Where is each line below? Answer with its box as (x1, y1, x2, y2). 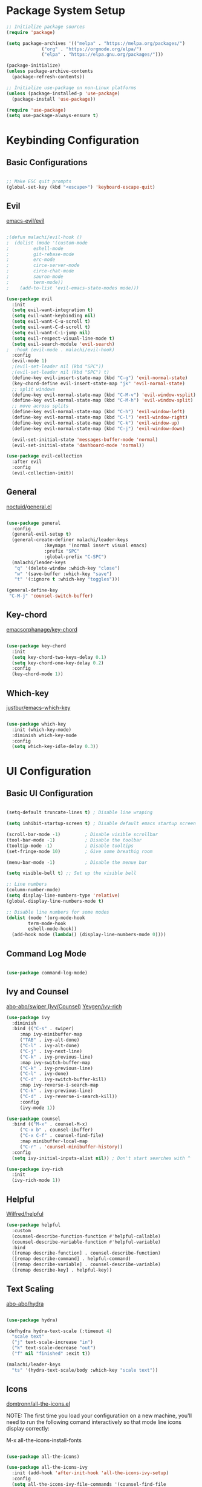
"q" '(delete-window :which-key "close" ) (14, 565, 120, 571)
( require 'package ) (6, 29, 56, 35)
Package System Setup (6, 4, 126, 18)
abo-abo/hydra (6, 1300, 44, 1307)
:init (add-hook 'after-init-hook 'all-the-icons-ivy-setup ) (11, 1470, 169, 1476)
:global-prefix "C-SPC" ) (44, 553, 107, 560)
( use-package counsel (6, 1116, 61, 1122)
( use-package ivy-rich (6, 1166, 64, 1172)
